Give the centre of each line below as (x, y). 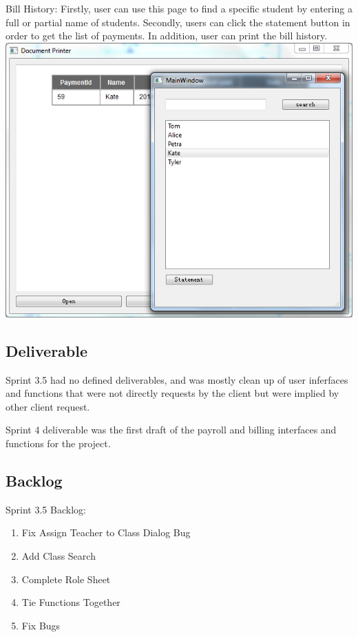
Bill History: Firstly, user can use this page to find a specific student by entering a (179, 8)
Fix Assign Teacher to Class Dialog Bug (106, 532)
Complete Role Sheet (66, 579)
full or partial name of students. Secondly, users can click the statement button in (178, 22)
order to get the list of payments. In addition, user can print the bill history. (167, 36)
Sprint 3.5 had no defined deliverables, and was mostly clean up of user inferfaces (177, 379)
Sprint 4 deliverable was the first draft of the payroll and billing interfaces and (171, 430)
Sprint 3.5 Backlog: (46, 509)
